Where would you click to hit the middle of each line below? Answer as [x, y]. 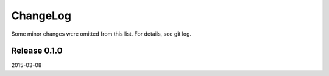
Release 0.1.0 [37, 51]
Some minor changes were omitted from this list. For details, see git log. [101, 34]
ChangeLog [41, 16]
